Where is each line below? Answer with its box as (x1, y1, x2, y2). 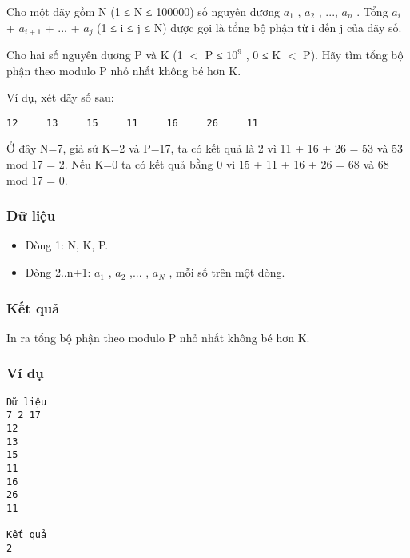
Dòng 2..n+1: (25, 264, 91, 281)
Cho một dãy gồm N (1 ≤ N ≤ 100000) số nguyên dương (6, 3, 281, 19)
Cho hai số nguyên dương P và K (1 (6, 46, 183, 63)
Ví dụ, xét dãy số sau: (6, 89, 114, 106)
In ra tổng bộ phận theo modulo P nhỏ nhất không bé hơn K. (6, 329, 310, 345)
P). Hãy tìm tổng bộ (303, 46, 404, 63)
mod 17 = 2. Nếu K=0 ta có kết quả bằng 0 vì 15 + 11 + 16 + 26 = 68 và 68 (6, 156, 389, 173)
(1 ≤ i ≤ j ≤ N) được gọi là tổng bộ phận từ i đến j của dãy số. (97, 18, 402, 35)
